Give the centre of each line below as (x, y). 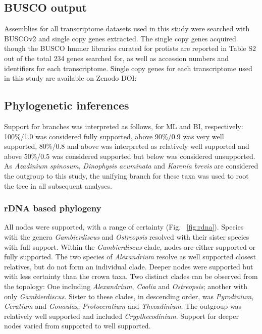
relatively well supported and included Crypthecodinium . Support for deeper (121, 316)
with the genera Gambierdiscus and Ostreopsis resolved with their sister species (127, 236)
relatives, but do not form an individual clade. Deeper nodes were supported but (129, 266)
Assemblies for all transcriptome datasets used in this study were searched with (127, 29)
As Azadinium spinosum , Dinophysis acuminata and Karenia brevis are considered (131, 166)
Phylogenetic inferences (67, 105)
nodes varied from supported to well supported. (77, 326)
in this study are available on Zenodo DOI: (70, 78)
